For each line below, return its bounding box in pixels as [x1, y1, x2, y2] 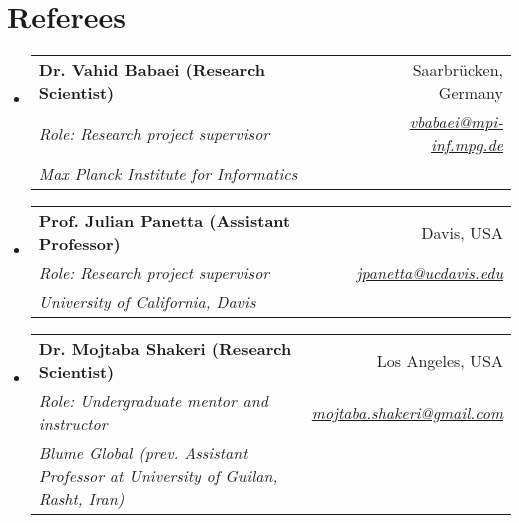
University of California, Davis [38, 290, 256, 314]
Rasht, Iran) [38, 487, 125, 511]
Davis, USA [421, 220, 503, 244]
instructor [38, 412, 108, 436]
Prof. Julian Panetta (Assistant [38, 209, 291, 233]
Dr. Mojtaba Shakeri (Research [38, 337, 292, 361]
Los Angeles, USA [376, 348, 503, 372]
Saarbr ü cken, [412, 58, 503, 82]
